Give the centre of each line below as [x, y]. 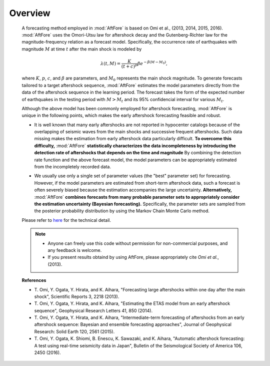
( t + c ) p [129, 66]
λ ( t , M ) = [110, 63]
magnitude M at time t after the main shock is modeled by [82, 49]
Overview [30, 13]
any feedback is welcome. [75, 250]
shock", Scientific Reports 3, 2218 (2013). [77, 296]
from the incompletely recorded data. [72, 167]
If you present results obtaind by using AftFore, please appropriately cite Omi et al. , [133, 257]
